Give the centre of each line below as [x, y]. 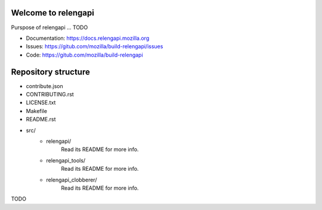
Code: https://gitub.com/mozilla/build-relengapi [84, 55]
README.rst [41, 120]
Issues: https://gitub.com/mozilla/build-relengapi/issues [95, 46]
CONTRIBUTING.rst [50, 94]
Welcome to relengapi [53, 13]
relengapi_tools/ [66, 160]
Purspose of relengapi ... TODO [49, 27]
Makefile [37, 111]
